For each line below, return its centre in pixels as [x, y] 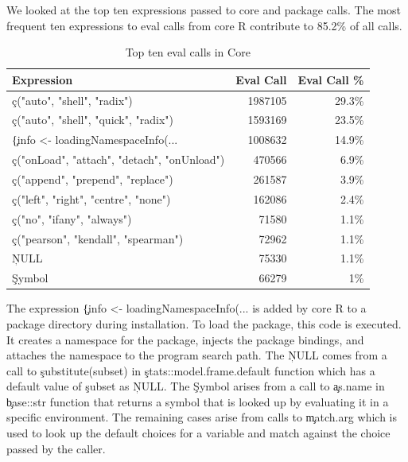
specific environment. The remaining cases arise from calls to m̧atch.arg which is [202, 417]
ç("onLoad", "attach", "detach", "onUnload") [119, 159]
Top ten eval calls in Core [188, 52]
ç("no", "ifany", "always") [72, 218]
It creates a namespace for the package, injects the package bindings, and [185, 339]
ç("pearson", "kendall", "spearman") [98, 238]
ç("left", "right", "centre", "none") [91, 198]
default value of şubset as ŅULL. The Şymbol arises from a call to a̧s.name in [196, 386]
